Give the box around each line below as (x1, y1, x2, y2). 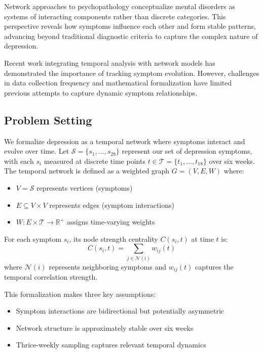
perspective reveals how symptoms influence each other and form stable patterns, (4, 21, 256, 31)
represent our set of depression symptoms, (122, 146, 252, 156)
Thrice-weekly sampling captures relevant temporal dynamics (16, 339, 206, 350)
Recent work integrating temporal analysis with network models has (4, 57, 215, 68)
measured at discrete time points (44, 155, 145, 166)
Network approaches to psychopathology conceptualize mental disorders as (4, 1, 235, 11)
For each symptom (4, 233, 62, 244)
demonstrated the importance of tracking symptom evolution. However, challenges (4, 67, 259, 78)
